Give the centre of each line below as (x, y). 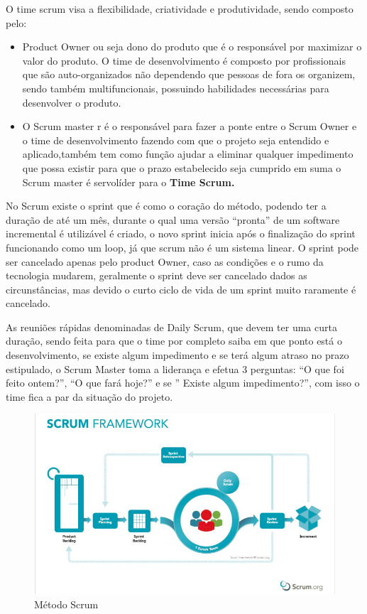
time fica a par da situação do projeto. (89, 396)
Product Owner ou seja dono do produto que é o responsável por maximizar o (192, 47)
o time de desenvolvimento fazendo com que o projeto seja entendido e (176, 140)
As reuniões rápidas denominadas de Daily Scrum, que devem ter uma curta (171, 327)
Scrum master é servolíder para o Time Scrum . (128, 182)
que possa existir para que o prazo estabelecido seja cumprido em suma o (182, 167)
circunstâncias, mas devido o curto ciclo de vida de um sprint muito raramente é (181, 289)
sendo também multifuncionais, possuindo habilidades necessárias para (176, 88)
